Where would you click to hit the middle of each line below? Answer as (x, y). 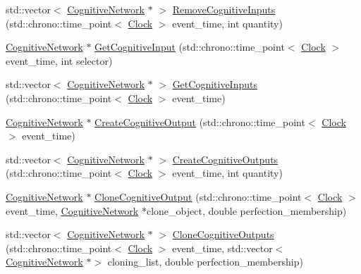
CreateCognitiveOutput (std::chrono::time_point (200, 122)
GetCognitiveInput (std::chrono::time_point (190, 47)
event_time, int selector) (59, 60)
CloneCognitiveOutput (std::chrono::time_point (198, 196)
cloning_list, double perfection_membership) (205, 262)
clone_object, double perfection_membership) (246, 210)
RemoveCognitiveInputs (224, 9)
